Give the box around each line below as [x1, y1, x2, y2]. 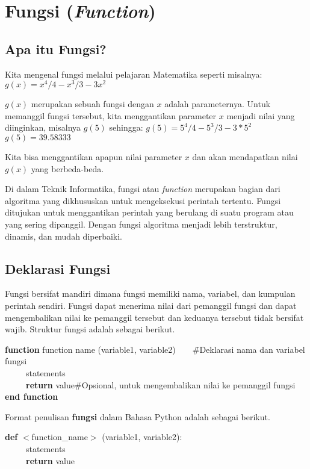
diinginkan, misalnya [5, 121, 81, 134]
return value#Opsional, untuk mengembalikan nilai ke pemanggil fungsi [26, 378, 296, 391]
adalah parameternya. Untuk [164, 98, 271, 110]
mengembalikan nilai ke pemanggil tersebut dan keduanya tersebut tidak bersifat [5, 311, 304, 323]
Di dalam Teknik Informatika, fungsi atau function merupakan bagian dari [5, 182, 281, 195]
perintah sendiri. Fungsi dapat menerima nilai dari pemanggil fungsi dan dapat [5, 299, 297, 311]
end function [5, 390, 58, 403]
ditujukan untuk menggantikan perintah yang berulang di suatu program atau [5, 206, 294, 219]
